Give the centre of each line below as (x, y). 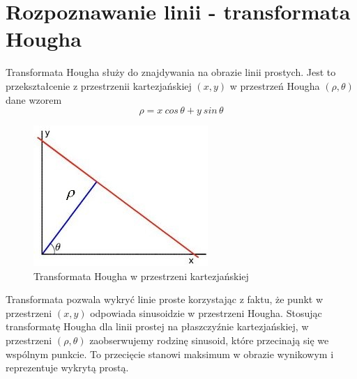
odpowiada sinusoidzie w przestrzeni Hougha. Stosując (206, 312)
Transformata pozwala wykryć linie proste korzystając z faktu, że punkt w (165, 299)
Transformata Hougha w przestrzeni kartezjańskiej (141, 276)
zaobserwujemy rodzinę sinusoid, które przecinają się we (209, 340)
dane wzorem (34, 99)
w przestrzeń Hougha (275, 85)
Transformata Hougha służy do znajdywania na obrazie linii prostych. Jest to (171, 72)
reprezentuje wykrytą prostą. (67, 368)
